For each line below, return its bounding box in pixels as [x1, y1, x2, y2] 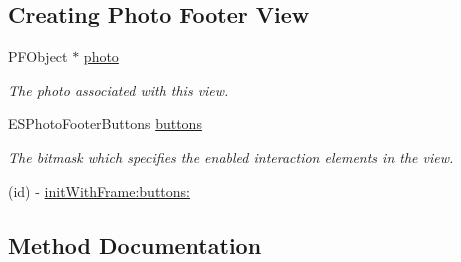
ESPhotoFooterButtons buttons [8, 113, 202, 134]
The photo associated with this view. [8, 79, 229, 100]
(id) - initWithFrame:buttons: [8, 180, 190, 201]
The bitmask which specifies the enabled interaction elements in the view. [8, 146, 454, 167]
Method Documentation [8, 229, 262, 260]
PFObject [8, 46, 68, 67]
